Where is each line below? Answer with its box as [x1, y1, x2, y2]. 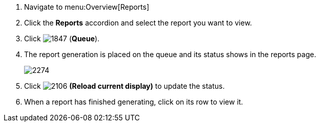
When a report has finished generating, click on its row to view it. [24, 97, 243, 106]
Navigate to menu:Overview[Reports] [24, 3, 150, 11]
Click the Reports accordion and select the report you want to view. [24, 18, 252, 27]
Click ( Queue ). [24, 34, 100, 43]
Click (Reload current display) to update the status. [24, 82, 225, 90]
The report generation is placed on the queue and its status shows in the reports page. [24, 50, 316, 59]
